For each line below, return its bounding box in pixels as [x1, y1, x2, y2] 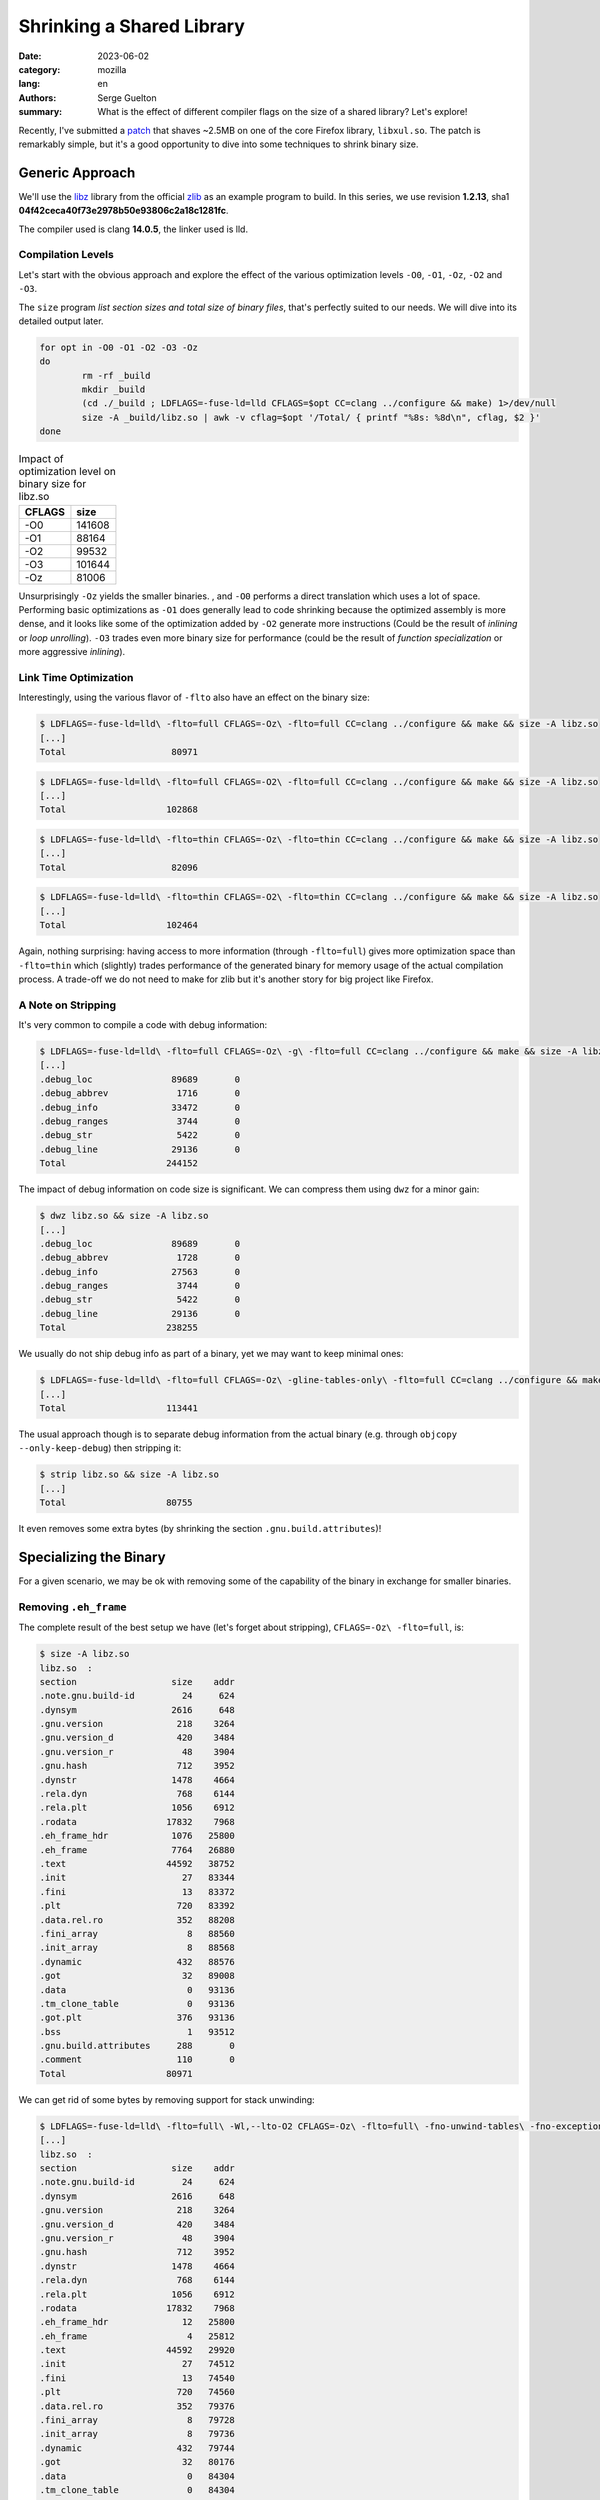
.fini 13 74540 [39, 2372, 235, 2384]
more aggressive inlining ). [18, 646, 126, 658]
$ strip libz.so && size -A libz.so [39, 1469, 220, 1480]
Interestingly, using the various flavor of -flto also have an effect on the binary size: [18, 691, 370, 704]
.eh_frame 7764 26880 [39, 1844, 235, 1855]
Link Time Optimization [18, 670, 134, 684]
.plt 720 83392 [39, 1900, 235, 1912]
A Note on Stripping [18, 998, 117, 1012]
